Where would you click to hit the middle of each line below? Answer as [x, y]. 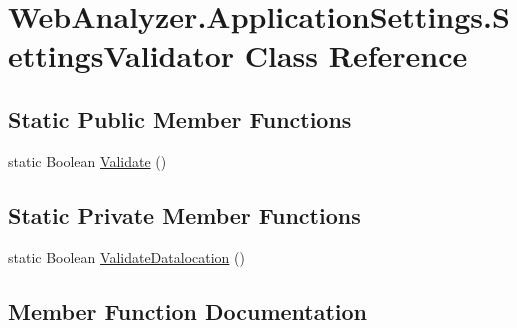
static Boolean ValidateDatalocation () [126, 256]
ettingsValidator [121, 55]
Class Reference [356, 55]
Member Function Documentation [188, 310]
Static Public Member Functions [180, 118]
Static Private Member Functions [184, 214]
